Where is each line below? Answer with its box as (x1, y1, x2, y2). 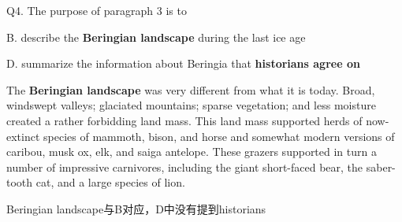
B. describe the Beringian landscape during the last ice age (6, 28, 306, 45)
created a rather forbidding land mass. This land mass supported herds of (6, 112, 363, 128)
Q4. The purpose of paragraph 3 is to (6, 2, 187, 18)
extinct (6, 128, 40, 144)
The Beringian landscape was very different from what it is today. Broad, (6, 81, 375, 98)
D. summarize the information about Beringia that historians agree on (6, 55, 360, 72)
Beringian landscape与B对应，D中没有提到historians (6, 200, 266, 216)
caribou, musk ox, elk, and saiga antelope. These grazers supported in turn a (6, 143, 377, 160)
